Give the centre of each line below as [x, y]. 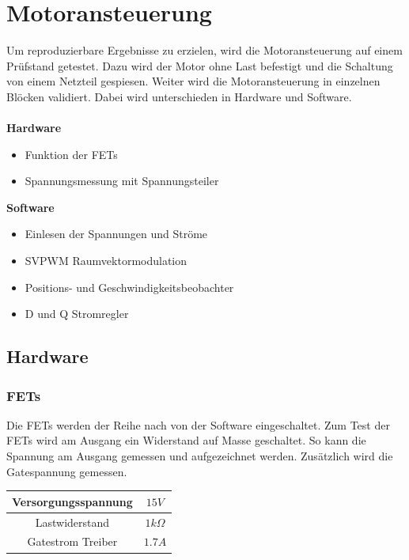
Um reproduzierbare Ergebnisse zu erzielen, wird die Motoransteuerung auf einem [204, 50]
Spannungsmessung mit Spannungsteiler [122, 181]
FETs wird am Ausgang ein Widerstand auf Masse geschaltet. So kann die [186, 440]
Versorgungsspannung [72, 501]
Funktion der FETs [71, 154]
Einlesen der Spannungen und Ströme [116, 234]
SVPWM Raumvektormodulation [106, 261]
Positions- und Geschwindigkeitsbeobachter [129, 287]
